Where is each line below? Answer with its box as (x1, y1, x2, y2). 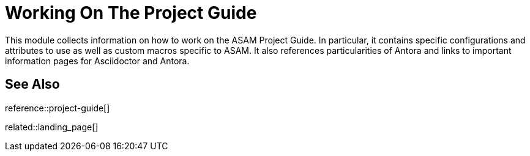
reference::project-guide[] (5, 102, 110, 113)
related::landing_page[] (5, 121, 99, 132)
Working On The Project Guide (5, 2, 257, 23)
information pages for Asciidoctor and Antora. (5, 55, 190, 66)
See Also (5, 76, 60, 92)
